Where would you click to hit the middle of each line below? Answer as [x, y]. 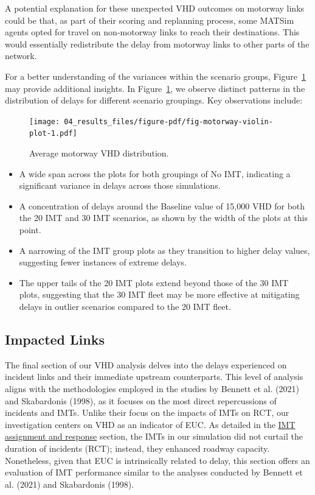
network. [21, 56]
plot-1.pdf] [53, 134]
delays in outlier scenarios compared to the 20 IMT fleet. [125, 306]
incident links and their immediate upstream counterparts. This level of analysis [154, 377]
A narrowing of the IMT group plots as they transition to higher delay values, [164, 250]
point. [30, 230]
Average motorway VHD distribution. [99, 153]
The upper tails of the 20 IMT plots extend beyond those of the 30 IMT [154, 282]
